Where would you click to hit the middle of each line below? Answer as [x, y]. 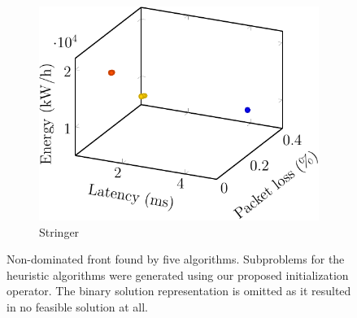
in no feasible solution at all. [78, 306]
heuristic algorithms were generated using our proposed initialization [178, 274]
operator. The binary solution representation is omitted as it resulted [179, 291]
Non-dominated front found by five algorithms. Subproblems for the [176, 259]
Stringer [59, 231]
